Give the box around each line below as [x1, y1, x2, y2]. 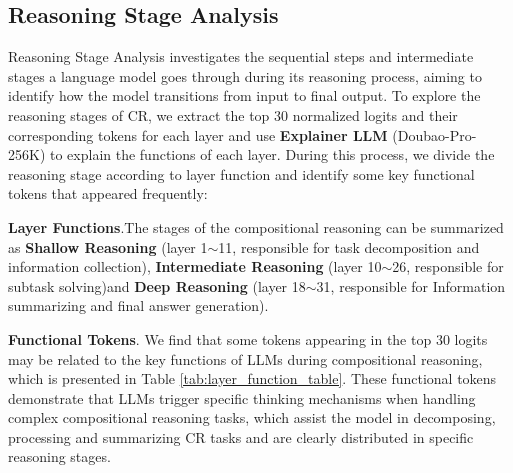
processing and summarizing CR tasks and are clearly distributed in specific [8, 426, 474, 447]
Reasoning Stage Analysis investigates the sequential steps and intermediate [8, 46, 474, 67]
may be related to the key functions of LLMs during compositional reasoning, [8, 348, 483, 369]
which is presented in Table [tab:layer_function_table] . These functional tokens [8, 368, 497, 389]
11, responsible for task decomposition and [218, 236, 480, 257]
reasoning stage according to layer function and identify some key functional [8, 163, 475, 184]
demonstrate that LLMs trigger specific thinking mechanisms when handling [8, 387, 476, 408]
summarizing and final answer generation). [8, 295, 269, 316]
